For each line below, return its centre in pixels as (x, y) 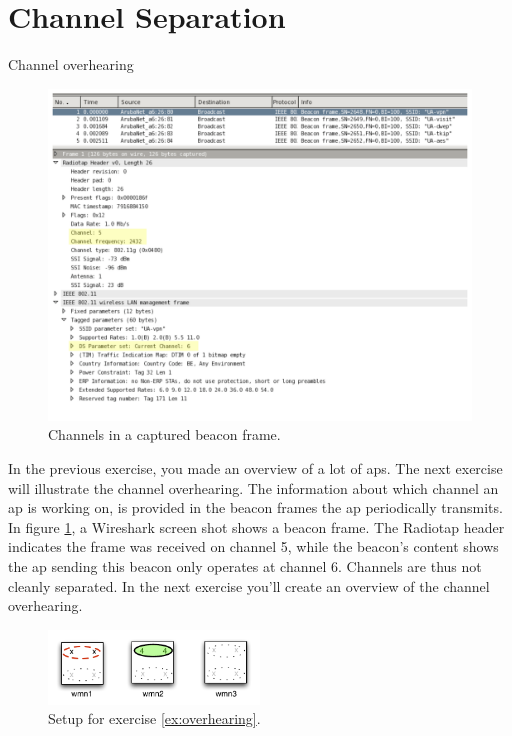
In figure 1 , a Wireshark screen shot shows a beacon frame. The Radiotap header (256, 526)
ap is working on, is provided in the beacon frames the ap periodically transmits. (255, 507)
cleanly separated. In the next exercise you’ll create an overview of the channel (249, 585)
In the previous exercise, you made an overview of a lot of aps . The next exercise (255, 467)
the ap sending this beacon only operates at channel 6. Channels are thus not (245, 565)
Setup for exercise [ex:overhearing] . (154, 718)
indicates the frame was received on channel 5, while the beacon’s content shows (253, 546)
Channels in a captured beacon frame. (164, 434)
